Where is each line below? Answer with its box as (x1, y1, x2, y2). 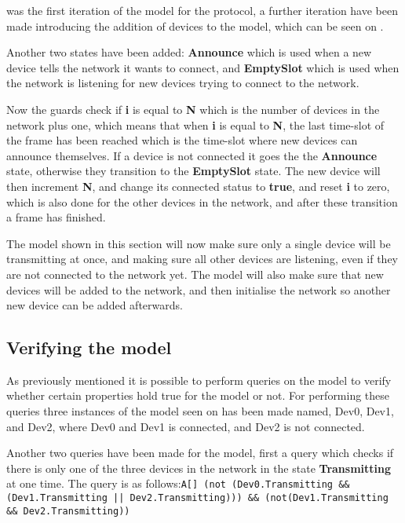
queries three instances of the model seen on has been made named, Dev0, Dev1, (6, 403, 394, 419)
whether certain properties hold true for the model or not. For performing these (6, 387, 390, 404)
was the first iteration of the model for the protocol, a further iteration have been (6, 2, 398, 18)
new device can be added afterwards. (6, 297, 183, 313)
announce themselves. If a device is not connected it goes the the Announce (6, 147, 378, 163)
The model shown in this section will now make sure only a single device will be (6, 235, 391, 251)
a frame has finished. (6, 209, 106, 225)
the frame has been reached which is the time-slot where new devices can (6, 132, 358, 148)
